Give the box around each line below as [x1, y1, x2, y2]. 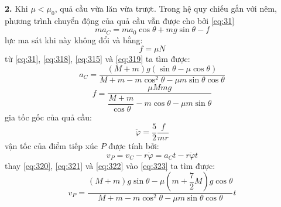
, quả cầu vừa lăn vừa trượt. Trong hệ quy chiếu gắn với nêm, [54, 2, 277, 14]
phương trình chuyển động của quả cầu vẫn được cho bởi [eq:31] [5, 14, 235, 26]
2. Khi [5, 2, 28, 14]
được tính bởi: [108, 139, 159, 151]
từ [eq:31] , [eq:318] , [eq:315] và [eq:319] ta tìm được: [5, 53, 190, 65]
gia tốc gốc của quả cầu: [5, 111, 92, 123]
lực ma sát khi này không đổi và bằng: [5, 33, 143, 46]
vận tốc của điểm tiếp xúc [5, 139, 98, 151]
